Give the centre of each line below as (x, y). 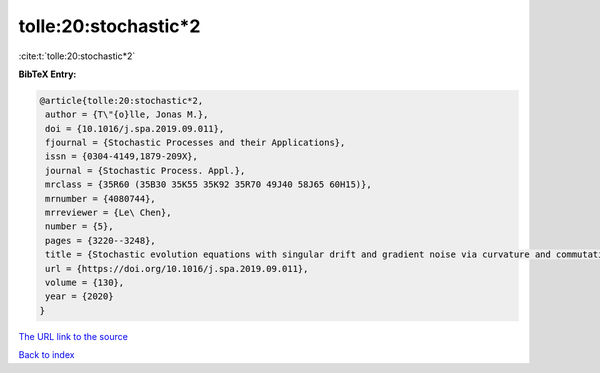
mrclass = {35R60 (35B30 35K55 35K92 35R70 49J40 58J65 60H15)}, (208, 184)
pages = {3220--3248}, (101, 240)
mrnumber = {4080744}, (101, 198)
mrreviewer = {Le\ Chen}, (108, 213)
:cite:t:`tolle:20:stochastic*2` (77, 56)
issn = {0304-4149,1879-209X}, (122, 156)
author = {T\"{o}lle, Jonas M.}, (127, 114)
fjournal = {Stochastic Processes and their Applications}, (195, 143)
